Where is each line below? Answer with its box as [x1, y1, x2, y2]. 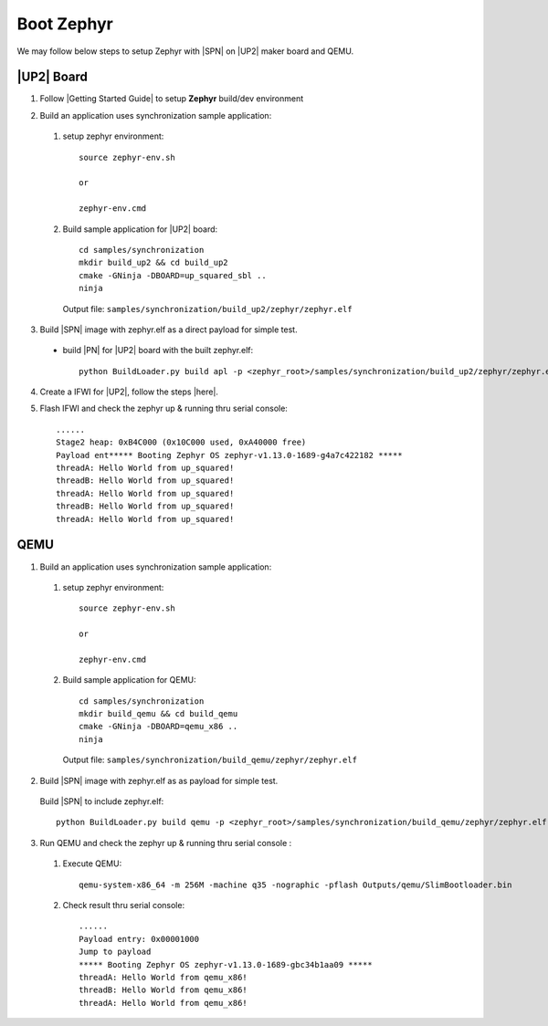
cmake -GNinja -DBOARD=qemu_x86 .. [79, 721, 238, 732]
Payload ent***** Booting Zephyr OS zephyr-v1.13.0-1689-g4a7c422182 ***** [56, 450, 403, 460]
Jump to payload [79, 947, 152, 958]
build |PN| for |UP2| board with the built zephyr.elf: [62, 345, 254, 356]
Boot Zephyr [16, 14, 113, 34]
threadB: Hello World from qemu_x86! [79, 985, 248, 995]
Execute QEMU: [62, 858, 122, 869]
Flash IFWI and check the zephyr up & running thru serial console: [39, 403, 288, 414]
